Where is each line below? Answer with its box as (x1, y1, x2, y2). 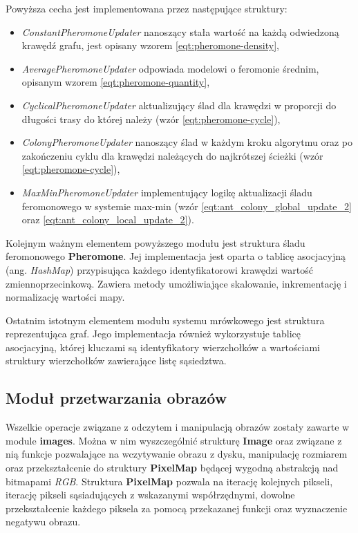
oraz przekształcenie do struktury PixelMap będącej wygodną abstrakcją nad (6, 460, 339, 475)
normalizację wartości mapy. (6, 290, 125, 304)
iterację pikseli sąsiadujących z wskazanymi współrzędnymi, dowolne (6, 487, 295, 502)
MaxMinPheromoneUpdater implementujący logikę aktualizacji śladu (21, 185, 312, 199)
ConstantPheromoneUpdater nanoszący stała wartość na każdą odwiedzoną (21, 24, 339, 39)
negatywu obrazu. (6, 514, 81, 529)
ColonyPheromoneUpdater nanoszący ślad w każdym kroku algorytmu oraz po (21, 135, 353, 149)
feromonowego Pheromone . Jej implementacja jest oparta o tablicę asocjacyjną (6, 249, 346, 263)
